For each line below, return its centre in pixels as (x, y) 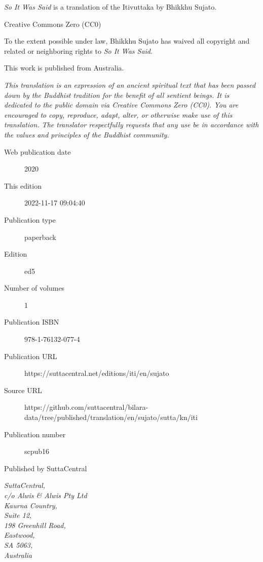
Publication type (30, 219)
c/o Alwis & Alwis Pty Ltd (46, 495)
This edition (23, 185)
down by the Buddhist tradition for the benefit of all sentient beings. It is (117, 95)
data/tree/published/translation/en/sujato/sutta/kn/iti (111, 417)
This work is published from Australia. (64, 68)
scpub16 (37, 451)
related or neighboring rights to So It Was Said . (78, 50)
